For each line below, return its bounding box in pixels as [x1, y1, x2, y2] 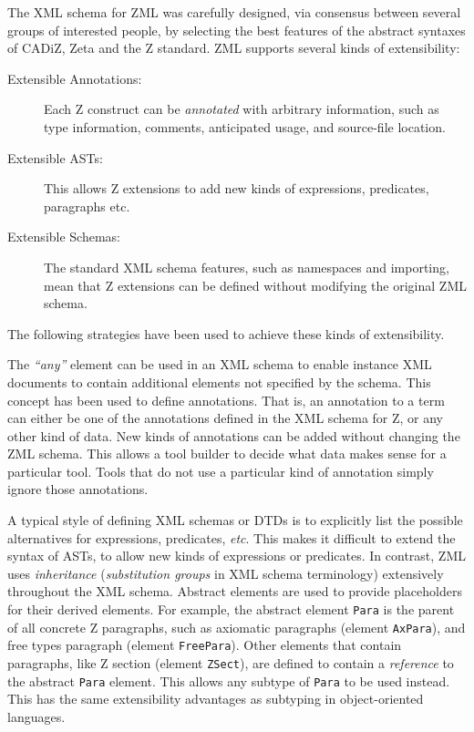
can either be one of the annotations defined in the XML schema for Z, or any [7, 408, 444, 428]
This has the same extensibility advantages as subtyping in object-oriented [7, 689, 424, 708]
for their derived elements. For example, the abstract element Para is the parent [7, 600, 455, 619]
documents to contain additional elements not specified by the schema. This [7, 372, 431, 391]
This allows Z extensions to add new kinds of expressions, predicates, [44, 179, 429, 198]
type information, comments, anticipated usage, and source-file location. [44, 117, 446, 136]
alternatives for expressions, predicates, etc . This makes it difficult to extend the [7, 528, 456, 547]
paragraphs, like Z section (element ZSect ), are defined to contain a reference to [7, 654, 454, 672]
